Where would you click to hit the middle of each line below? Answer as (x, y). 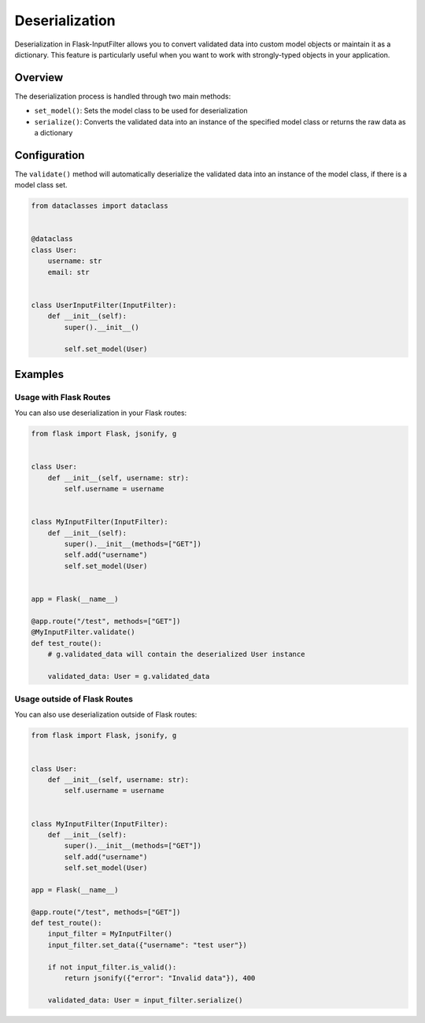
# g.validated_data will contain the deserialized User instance (176, 654)
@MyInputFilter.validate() (83, 632)
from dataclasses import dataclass (100, 206)
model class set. (41, 185)
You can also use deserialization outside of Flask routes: (106, 715)
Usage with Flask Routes (63, 397)
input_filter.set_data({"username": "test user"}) (147, 945)
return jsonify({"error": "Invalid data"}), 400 (160, 978)
